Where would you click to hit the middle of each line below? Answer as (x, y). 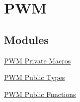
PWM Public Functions (40, 94)
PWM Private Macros (38, 60)
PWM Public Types (35, 77)
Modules (26, 39)
